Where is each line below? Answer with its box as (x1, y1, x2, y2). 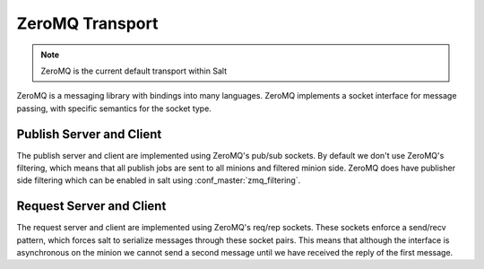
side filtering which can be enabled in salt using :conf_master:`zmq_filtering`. (16, 175, 301, 186)
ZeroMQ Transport (16, 13, 159, 33)
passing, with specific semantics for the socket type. (16, 103, 212, 114)
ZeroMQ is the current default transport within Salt (40, 65, 228, 76)
